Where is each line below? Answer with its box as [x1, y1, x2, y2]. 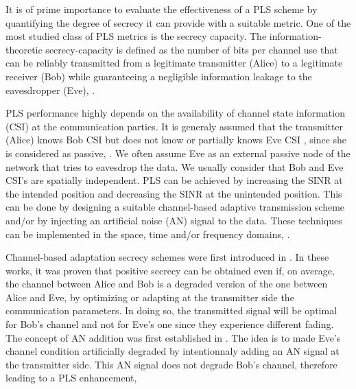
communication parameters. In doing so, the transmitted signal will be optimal [5, 303, 337, 318]
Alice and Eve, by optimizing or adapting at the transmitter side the [5, 290, 294, 304]
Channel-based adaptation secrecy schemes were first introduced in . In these [5, 250, 329, 264]
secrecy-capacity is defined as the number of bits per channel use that [45, 42, 338, 56]
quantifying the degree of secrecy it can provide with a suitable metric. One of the [5, 15, 351, 30]
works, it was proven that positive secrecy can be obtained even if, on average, [5, 263, 335, 277]
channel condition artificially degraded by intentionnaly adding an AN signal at [5, 344, 340, 358]
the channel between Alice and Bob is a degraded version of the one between [5, 276, 328, 291]
